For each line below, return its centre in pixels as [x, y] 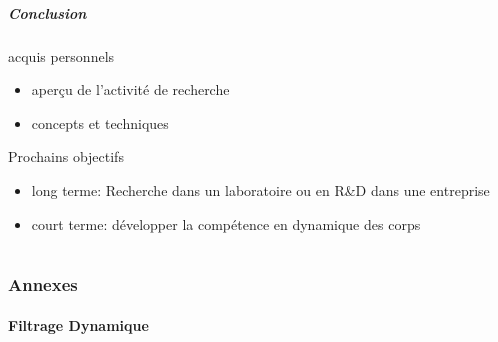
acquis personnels [61, 55]
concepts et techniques [100, 122]
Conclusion [47, 12]
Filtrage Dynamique [78, 324]
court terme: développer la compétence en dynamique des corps [226, 223]
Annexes [43, 284]
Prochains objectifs [66, 156]
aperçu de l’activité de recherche [130, 89]
